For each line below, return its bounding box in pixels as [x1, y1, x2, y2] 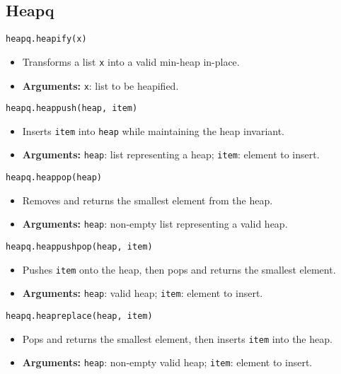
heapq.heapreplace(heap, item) [6, 311, 153, 322]
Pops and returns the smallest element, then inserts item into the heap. [22, 331, 333, 346]
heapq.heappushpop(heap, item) [6, 242, 153, 252]
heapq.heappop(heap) [6, 173, 103, 183]
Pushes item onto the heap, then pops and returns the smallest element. [22, 262, 336, 276]
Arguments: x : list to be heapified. [22, 78, 179, 93]
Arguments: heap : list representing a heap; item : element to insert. [22, 147, 320, 162]
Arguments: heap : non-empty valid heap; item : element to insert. [22, 355, 313, 370]
